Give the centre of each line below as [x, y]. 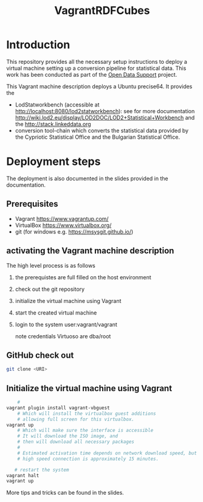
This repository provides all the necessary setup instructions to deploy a [97, 61]
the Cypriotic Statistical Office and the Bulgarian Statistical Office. [98, 137]
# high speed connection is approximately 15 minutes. [88, 459]
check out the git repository [50, 289]
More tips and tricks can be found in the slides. [65, 493]
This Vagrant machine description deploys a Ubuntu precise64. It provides [99, 86]
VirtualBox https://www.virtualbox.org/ [63, 225]
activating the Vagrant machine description [90, 251]
